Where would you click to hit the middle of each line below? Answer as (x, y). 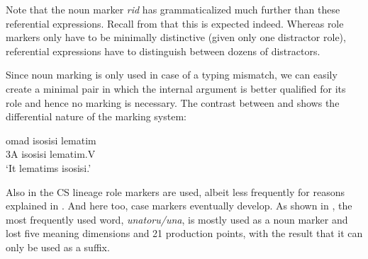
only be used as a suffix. (58, 247)
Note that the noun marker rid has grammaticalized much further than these (173, 9)
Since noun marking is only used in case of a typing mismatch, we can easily (172, 75)
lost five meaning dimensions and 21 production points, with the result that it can (184, 233)
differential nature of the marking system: (96, 116)
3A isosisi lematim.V (51, 154)
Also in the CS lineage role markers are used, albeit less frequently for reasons (175, 191)
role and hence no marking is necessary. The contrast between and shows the (173, 102)
